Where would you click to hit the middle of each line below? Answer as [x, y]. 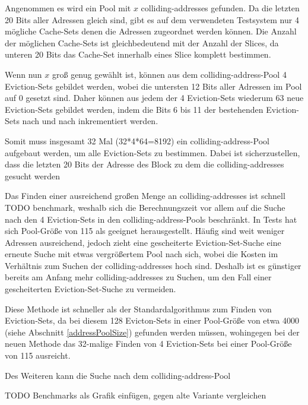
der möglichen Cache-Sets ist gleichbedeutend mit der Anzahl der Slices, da [142, 42]
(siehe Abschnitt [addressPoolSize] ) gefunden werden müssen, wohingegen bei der [152, 332]
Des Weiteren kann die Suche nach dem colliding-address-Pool [118, 375]
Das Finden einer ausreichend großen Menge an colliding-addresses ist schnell [145, 196]
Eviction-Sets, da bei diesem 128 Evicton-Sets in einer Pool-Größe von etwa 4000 [152, 320]
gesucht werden [33, 175]
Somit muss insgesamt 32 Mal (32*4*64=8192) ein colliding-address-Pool [137, 140]
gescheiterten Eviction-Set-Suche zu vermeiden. [91, 289]
